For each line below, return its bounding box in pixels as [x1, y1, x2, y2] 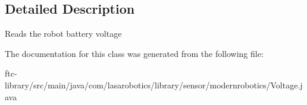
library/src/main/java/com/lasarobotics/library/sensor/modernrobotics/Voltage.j [5, 78, 303, 91]
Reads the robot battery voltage [5, 27, 122, 40]
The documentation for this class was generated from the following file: [5, 47, 264, 59]
